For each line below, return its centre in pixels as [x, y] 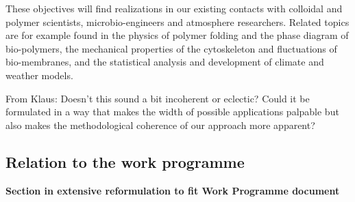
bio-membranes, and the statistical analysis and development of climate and [165, 62]
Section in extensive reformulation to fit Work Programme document [173, 190]
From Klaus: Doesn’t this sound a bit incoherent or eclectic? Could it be [158, 98]
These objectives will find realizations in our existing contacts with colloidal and [174, 8]
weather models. [39, 75]
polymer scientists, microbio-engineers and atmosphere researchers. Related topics [177, 21]
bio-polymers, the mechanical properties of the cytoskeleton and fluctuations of [171, 48]
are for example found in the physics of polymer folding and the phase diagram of [177, 35]
